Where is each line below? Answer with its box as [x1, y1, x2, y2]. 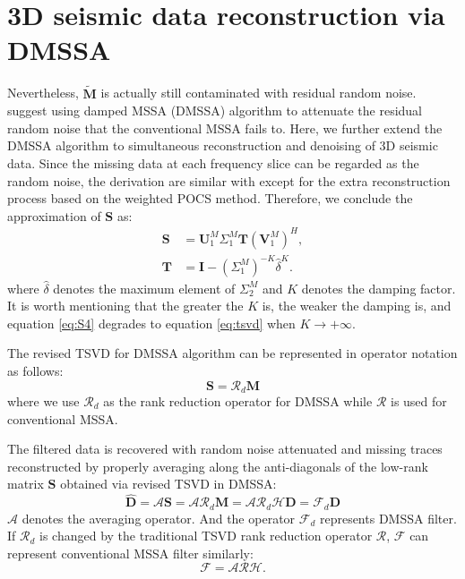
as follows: [7, 361, 64, 379]
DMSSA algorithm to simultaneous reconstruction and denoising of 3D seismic [7, 136, 438, 155]
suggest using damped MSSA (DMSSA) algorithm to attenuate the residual [7, 101, 423, 120]
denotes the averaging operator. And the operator [22, 508, 296, 527]
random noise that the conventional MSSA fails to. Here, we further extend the [7, 118, 443, 137]
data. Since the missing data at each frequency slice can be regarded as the [7, 153, 419, 172]
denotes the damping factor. [301, 278, 456, 297]
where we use [7, 391, 80, 410]
